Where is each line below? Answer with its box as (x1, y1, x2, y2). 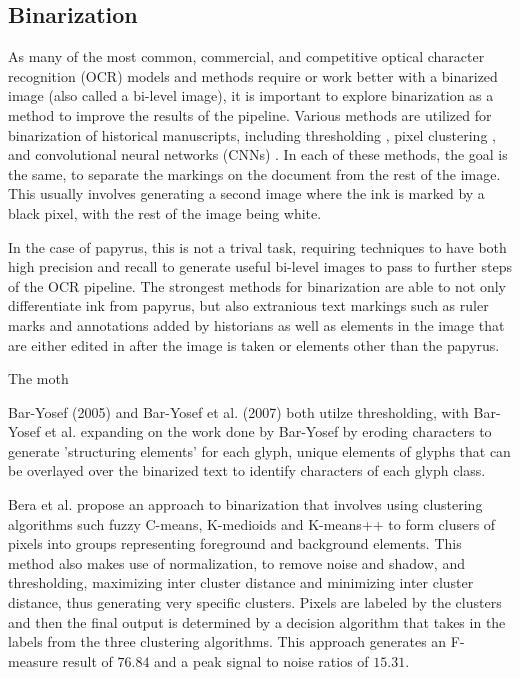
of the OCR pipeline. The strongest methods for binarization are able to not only (8, 275, 506, 296)
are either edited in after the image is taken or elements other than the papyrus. (8, 334, 500, 355)
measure (8, 650, 58, 671)
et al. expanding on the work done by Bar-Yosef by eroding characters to (45, 421, 492, 442)
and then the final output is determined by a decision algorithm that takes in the (8, 611, 506, 632)
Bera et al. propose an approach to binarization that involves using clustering (8, 494, 483, 515)
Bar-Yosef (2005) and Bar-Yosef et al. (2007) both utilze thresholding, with (8, 401, 469, 422)
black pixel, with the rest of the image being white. (8, 202, 322, 223)
